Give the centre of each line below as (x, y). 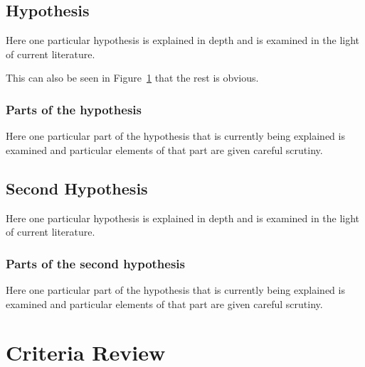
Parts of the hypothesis (74, 109)
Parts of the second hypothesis (95, 263)
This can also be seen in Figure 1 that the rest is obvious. (132, 78)
